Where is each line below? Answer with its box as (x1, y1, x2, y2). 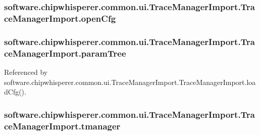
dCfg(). (4, 86, 26, 97)
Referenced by (4, 66, 48, 77)
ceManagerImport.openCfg (4, 12, 116, 24)
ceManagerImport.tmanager (4, 119, 121, 132)
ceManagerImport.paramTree (4, 47, 126, 59)
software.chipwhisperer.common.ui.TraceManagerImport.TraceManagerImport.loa (4, 76, 256, 87)
